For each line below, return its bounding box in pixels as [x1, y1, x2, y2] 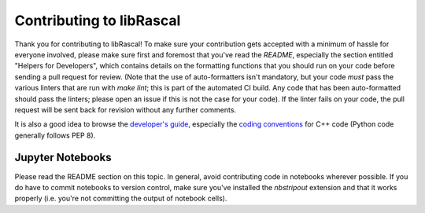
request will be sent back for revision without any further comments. [14, 105, 236, 114]
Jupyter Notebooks [14, 151, 112, 164]
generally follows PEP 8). [14, 130, 96, 140]
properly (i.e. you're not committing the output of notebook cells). [14, 193, 227, 204]
